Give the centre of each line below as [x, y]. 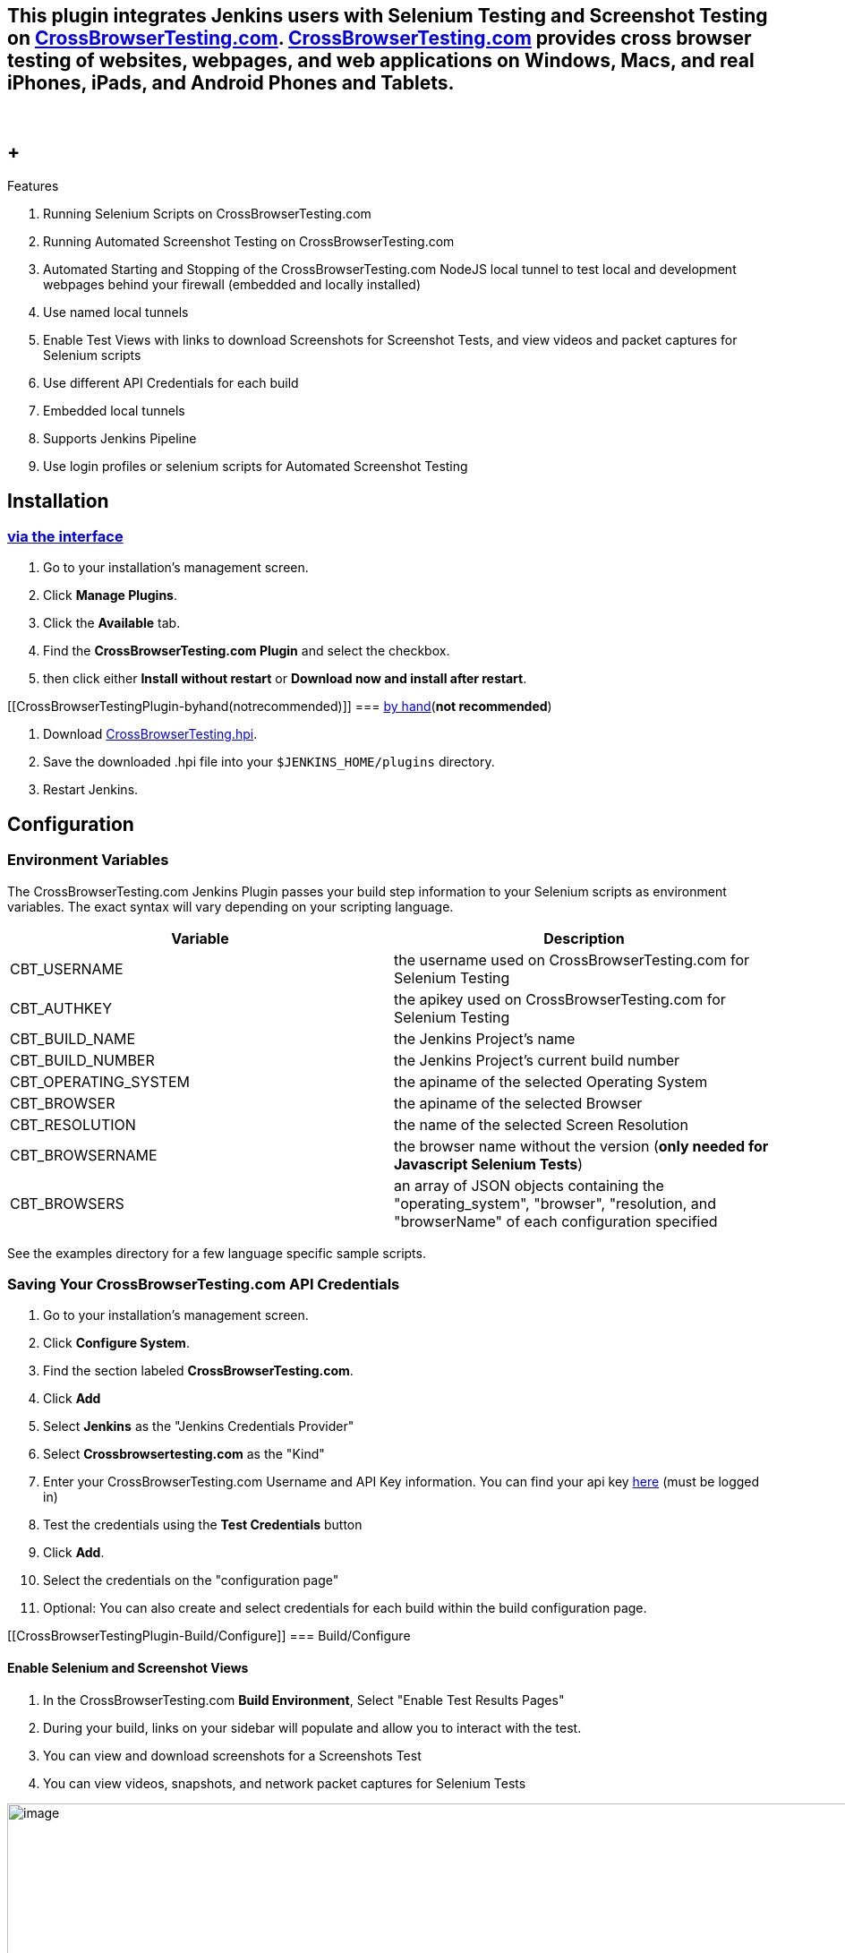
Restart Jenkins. [91, 790]
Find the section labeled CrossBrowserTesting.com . [198, 1371]
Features [33, 186]
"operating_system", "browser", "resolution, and [555, 1203]
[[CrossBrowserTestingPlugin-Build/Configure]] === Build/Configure [209, 1636]
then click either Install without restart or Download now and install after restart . [285, 679]
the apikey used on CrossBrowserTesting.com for [560, 999]
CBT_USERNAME [67, 968]
